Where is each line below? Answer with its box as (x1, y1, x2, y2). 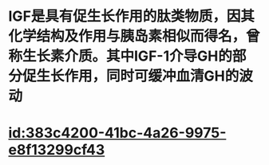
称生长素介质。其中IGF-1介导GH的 (8, 47, 233, 65)
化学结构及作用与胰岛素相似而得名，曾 (8, 27, 261, 45)
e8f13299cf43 (8, 141, 105, 159)
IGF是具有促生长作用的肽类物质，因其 (8, 7, 255, 26)
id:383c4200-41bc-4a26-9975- (8, 124, 227, 142)
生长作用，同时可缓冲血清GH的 (36, 67, 239, 85)
